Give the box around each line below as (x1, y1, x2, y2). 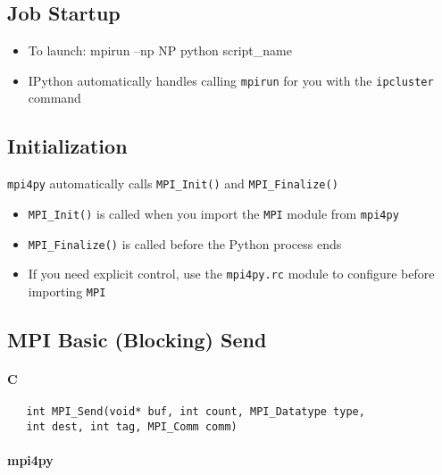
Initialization (7, 132, 128, 160)
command (28, 88, 81, 107)
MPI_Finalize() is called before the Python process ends (28, 234, 342, 253)
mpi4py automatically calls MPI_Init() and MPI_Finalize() (7, 174, 338, 193)
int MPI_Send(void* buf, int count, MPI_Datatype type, (26, 405, 365, 419)
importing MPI (28, 281, 106, 300)
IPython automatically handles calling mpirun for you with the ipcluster (28, 71, 434, 89)
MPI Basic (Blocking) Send (7, 325, 267, 353)
